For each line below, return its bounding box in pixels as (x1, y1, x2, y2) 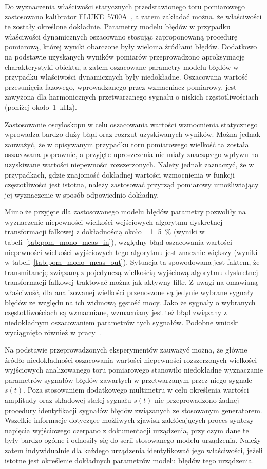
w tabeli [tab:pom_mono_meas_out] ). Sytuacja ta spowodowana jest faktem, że (5, 257, 260, 267)
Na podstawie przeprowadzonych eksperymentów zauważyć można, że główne (5, 344, 247, 355)
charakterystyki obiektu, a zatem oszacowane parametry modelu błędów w (5, 61, 239, 72)
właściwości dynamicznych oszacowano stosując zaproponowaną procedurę (5, 31, 238, 42)
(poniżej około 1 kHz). (5, 101, 77, 112)
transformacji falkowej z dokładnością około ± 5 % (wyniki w (5, 226, 205, 237)
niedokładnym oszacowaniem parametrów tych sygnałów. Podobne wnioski (5, 317, 239, 327)
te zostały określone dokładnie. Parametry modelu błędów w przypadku (5, 21, 231, 32)
